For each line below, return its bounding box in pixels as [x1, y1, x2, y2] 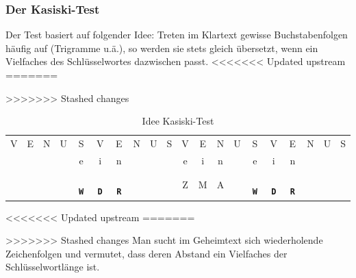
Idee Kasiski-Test [142, 114, 214, 128]
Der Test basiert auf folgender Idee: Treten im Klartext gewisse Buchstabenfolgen [5, 27, 348, 42]
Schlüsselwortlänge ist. [5, 260, 100, 274]
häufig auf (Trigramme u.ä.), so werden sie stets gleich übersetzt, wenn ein [5, 40, 318, 55]
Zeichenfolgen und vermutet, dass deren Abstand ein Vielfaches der [5, 246, 288, 260]
